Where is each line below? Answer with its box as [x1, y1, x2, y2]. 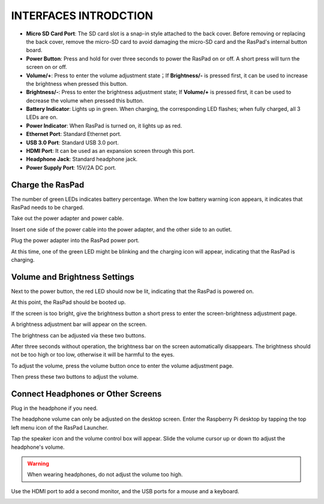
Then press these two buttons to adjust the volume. [11, 373, 139, 381]
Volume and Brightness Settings [11, 271, 134, 282]
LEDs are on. [26, 114, 58, 121]
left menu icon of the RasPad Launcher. [11, 424, 109, 431]
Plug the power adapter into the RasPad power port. [11, 237, 140, 244]
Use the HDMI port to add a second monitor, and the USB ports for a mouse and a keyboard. [11, 487, 239, 494]
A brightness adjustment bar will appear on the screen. [11, 321, 147, 328]
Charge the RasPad [11, 180, 85, 190]
